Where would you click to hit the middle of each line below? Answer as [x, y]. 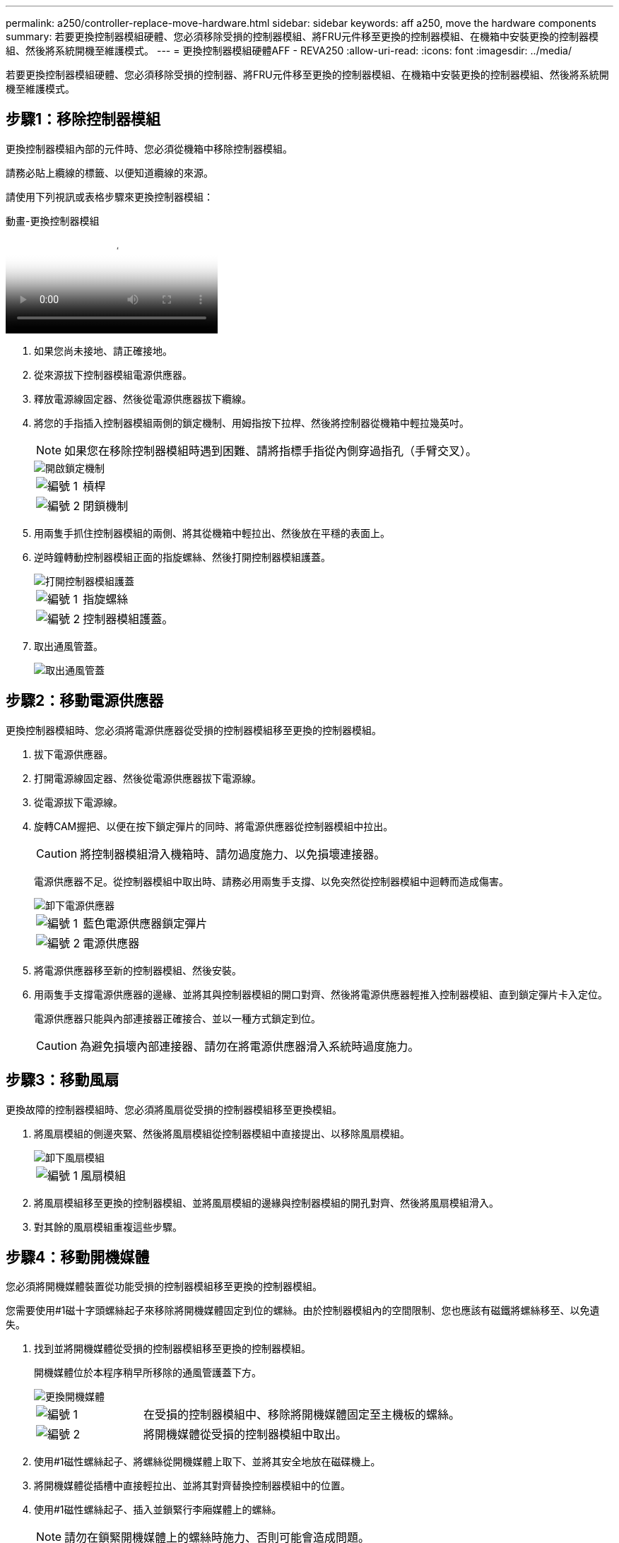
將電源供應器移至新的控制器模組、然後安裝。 [138, 970]
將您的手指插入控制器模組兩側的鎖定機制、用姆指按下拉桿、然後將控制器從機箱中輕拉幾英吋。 [252, 422]
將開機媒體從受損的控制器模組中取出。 [246, 1435]
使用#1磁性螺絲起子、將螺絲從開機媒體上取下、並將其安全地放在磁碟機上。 [207, 1462]
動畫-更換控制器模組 [53, 220]
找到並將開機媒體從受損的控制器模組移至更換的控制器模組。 [172, 1349]
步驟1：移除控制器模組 [83, 119]
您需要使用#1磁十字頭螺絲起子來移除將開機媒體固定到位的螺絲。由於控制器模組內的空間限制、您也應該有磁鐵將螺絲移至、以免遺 [303, 1311]
